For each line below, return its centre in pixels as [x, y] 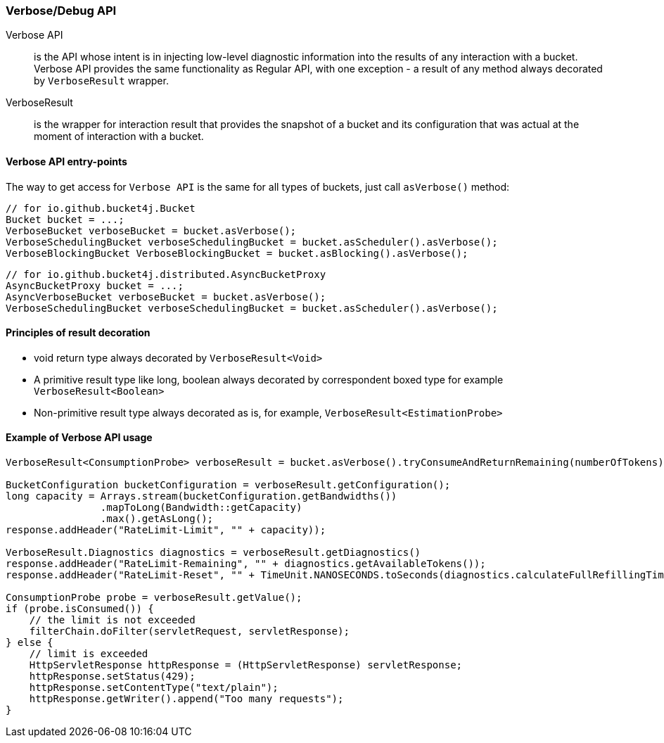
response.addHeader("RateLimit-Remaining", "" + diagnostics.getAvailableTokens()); [246, 564]
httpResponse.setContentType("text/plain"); [154, 688]
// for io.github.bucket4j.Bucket [101, 208]
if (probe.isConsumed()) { [80, 609]
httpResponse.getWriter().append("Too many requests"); [186, 699]
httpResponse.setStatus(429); [112, 677]
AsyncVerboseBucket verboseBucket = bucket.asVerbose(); [166, 297]
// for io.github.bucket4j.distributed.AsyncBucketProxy [166, 274]
